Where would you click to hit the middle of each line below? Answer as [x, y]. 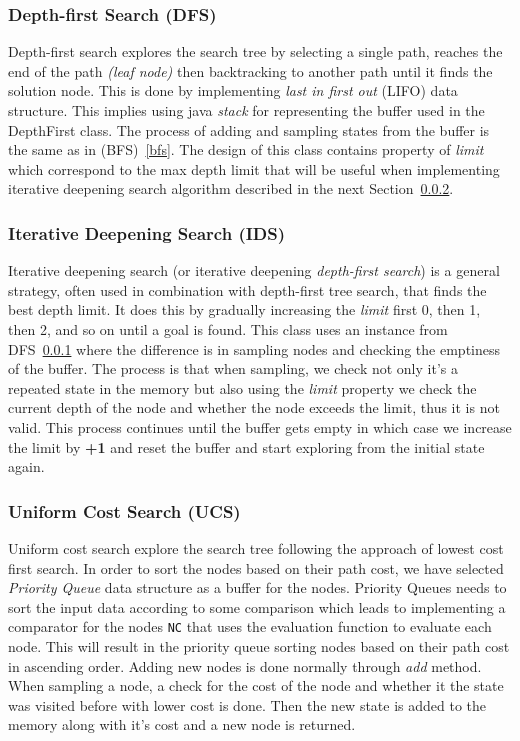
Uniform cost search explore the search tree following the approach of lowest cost [256, 547]
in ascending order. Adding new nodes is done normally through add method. [245, 665]
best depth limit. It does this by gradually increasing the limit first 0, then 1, [244, 309]
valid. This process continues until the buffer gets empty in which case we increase [260, 426]
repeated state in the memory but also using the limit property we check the [242, 387]
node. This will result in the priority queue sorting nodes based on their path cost [259, 645]
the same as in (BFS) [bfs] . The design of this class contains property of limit [246, 149]
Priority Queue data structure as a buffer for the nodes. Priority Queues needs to [257, 587]
